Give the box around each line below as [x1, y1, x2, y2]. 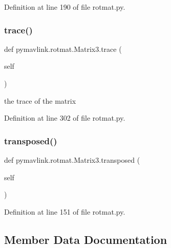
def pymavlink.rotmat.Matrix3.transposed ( [4, 155, 140, 165]
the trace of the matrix [4, 95, 76, 106]
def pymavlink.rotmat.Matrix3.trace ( [4, 43, 122, 54]
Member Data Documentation [4, 231, 167, 247]
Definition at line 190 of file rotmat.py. [4, 2, 125, 12]
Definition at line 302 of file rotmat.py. [4, 112, 125, 123]
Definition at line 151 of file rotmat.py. [4, 206, 125, 217]
